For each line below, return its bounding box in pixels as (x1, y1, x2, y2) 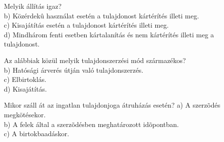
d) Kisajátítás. (4, 83, 47, 94)
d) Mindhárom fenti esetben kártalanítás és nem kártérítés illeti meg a (4, 29, 214, 39)
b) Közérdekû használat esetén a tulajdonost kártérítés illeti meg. (4, 10, 199, 20)
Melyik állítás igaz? (4, 1, 62, 11)
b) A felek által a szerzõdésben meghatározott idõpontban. (4, 119, 179, 129)
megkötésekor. (4, 109, 46, 119)
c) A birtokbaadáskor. (4, 128, 69, 139)
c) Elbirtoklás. (4, 74, 47, 84)
